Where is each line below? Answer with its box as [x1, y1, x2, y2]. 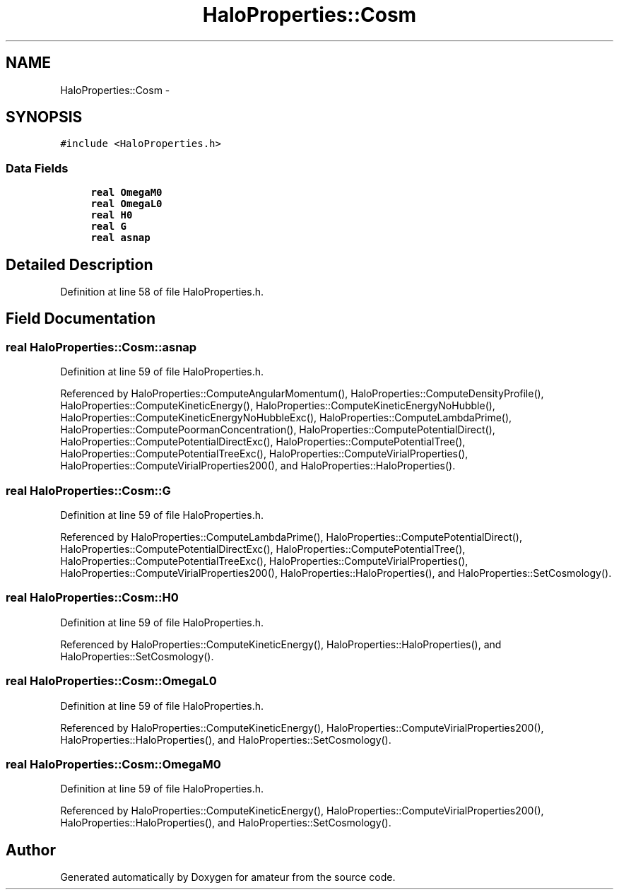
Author [6, 841, 56, 859]
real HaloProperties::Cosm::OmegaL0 [6, 674, 217, 689]
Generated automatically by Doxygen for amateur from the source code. [60, 871, 396, 884]
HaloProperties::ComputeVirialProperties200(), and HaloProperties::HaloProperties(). [60, 460, 456, 472]
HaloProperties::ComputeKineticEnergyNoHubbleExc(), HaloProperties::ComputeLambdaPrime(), [60, 411, 512, 424]
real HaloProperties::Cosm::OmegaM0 [6, 756, 221, 771]
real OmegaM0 [90, 187, 163, 199]
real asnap [90, 232, 151, 244]
